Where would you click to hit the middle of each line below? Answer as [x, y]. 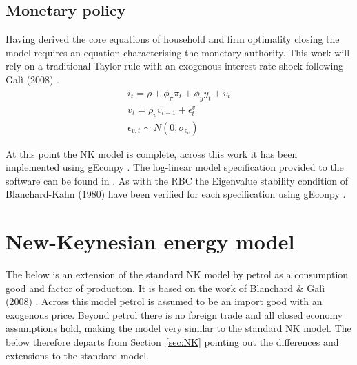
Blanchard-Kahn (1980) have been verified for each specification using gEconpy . [176, 194]
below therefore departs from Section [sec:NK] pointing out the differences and [172, 342]
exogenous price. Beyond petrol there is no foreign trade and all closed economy [174, 314]
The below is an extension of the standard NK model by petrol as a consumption [177, 274]
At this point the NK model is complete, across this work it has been [152, 153]
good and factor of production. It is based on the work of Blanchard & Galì [165, 288]
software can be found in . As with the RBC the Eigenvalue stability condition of [177, 180]
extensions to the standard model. [77, 355]
